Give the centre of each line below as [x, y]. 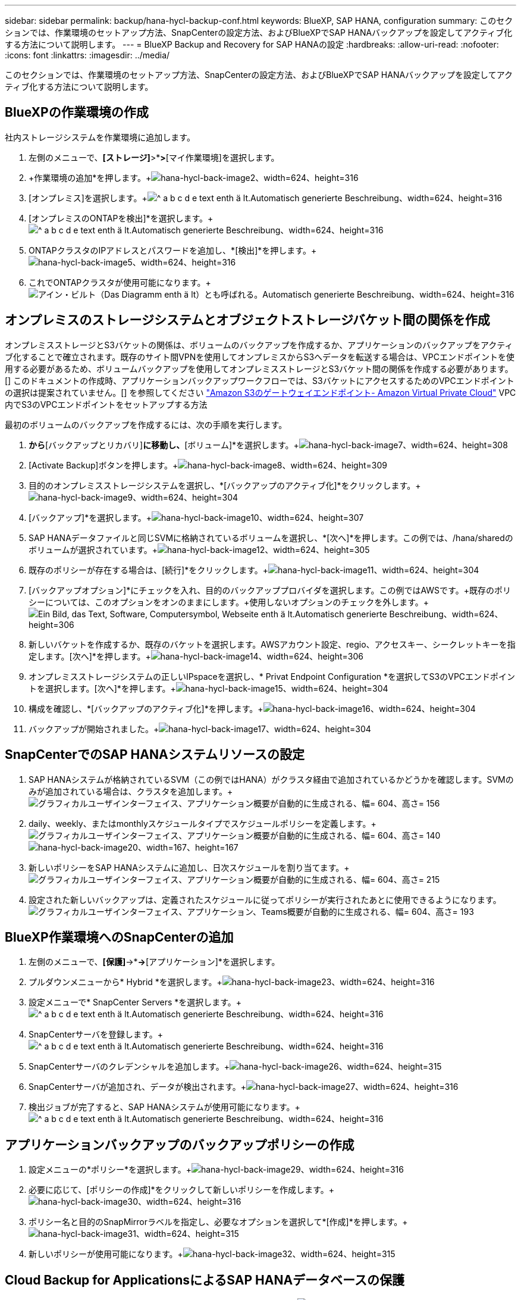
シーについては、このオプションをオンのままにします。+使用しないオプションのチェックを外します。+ [229, 602]
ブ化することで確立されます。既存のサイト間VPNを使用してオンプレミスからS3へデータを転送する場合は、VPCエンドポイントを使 [260, 357]
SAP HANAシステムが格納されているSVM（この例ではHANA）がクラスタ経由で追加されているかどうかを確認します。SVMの [271, 779]
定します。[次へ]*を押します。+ [90, 656]
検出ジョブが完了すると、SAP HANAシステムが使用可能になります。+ [164, 1107]
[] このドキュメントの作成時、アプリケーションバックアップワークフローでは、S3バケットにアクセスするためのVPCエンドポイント [260, 380]
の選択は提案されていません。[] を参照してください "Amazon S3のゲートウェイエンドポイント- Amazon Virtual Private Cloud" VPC [260, 392]
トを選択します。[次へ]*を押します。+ [102, 688]
